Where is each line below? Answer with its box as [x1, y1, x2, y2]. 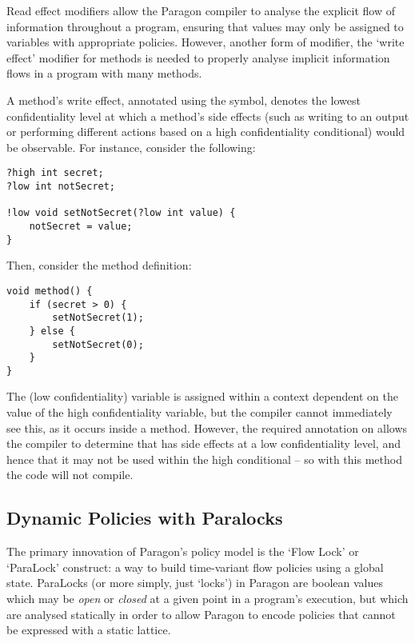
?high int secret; [6, 167, 104, 179]
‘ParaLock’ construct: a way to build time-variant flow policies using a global [6, 558, 384, 575]
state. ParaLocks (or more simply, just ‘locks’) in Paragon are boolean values [6, 574, 384, 591]
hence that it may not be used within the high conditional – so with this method [6, 450, 402, 467]
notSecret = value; [29, 220, 133, 232]
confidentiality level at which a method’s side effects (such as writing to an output [6, 107, 409, 124]
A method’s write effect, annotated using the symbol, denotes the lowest [6, 91, 361, 108]
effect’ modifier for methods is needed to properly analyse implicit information [6, 49, 390, 66]
